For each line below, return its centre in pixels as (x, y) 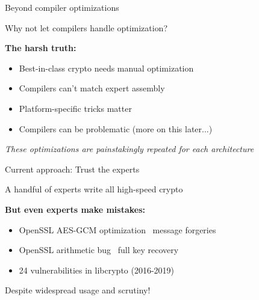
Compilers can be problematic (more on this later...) (116, 128)
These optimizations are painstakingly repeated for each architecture (129, 149)
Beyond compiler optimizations (62, 7)
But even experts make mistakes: (75, 209)
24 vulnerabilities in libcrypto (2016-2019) (97, 270)
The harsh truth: (41, 48)
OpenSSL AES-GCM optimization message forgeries (117, 229)
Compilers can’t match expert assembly (92, 88)
